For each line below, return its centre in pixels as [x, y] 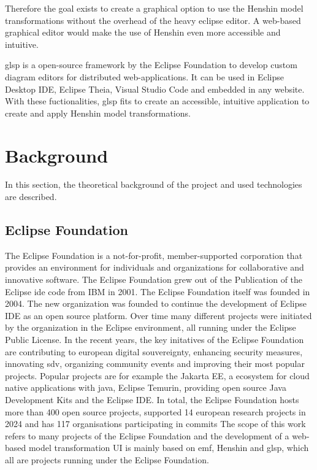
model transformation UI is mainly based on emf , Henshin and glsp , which [169, 448]
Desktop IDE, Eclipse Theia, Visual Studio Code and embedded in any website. [155, 89]
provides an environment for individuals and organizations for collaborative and [155, 267]
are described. [31, 197]
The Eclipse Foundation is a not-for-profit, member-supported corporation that [154, 255]
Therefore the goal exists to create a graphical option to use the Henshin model [154, 8]
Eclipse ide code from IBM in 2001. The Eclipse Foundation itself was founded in [158, 291]
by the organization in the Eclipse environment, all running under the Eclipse [151, 327]
